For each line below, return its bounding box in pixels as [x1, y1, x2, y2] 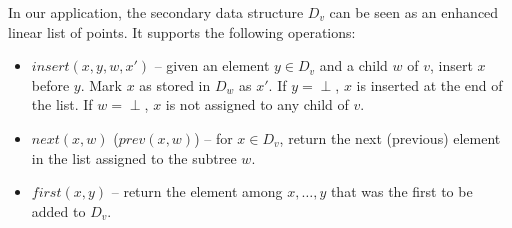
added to [31, 200, 86, 221]
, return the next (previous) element [279, 127, 501, 148]
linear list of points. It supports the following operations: [8, 21, 356, 42]
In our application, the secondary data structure [8, 2, 304, 22]
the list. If [31, 94, 93, 115]
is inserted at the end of [356, 74, 503, 95]
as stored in [139, 74, 211, 95]
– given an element [154, 55, 270, 76]
